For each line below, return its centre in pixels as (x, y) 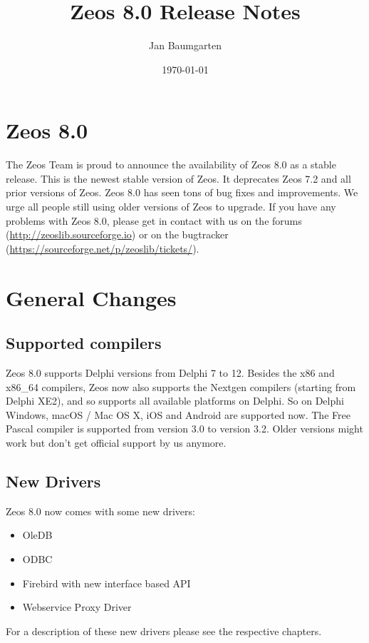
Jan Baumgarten (185, 45)
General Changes (91, 297)
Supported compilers (84, 343)
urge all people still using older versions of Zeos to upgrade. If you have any (171, 207)
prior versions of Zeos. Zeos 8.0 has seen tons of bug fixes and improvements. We (182, 192)
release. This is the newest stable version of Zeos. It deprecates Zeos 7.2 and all (178, 178)
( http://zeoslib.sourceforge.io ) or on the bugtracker (117, 234)
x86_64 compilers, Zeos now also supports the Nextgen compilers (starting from (181, 386)
